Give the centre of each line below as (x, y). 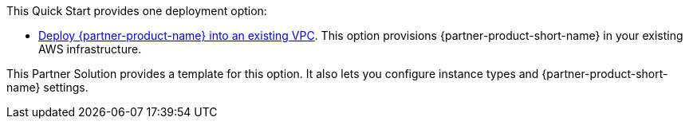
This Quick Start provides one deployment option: (137, 11)
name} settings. (47, 87)
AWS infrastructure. (90, 49)
